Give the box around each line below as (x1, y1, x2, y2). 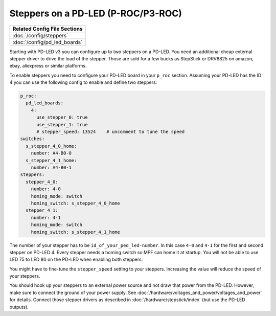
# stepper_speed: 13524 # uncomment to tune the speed (36, 129, 185, 135)
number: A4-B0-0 (31, 150, 72, 156)
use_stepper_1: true (36, 122, 88, 127)
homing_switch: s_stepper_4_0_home (31, 200, 120, 206)
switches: (20, 136, 45, 142)
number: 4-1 (31, 215, 61, 220)
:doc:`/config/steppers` (12, 32, 68, 39)
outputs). (9, 304, 29, 310)
